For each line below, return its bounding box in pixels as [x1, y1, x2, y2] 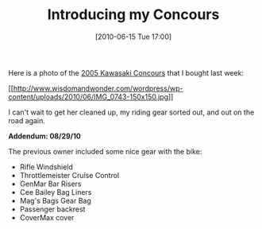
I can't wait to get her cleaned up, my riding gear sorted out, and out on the [8, 107, 255, 117]
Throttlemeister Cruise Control [19, 170, 120, 180]
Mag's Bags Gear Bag [19, 196, 91, 205]
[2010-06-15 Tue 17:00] [94, 32, 172, 41]
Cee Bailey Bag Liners [19, 187, 92, 196]
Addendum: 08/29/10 [8, 131, 81, 141]
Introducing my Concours [47, 6, 220, 24]
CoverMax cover [19, 212, 75, 222]
